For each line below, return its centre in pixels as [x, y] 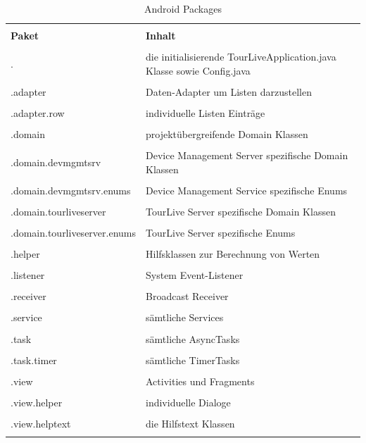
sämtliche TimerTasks [193, 360]
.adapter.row [38, 112]
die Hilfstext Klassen [190, 423]
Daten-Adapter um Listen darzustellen [229, 91]
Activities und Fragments [200, 381]
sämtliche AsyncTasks [193, 338]
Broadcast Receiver [187, 296]
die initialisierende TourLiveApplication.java [241, 57]
